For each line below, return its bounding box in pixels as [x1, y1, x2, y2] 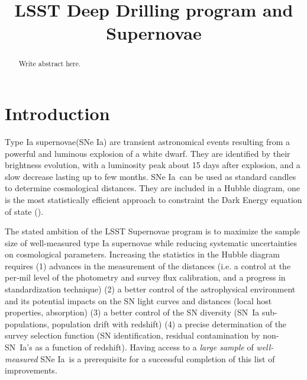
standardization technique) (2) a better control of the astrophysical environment [5, 283, 296, 295]
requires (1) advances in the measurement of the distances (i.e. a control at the [5, 259, 291, 272]
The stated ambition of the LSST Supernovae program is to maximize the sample [5, 225, 300, 237]
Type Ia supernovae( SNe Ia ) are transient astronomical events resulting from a [5, 135, 290, 147]
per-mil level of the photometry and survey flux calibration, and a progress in [5, 271, 286, 284]
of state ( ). [5, 205, 44, 217]
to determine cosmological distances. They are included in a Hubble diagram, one [5, 182, 300, 194]
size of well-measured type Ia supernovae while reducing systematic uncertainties [5, 236, 298, 249]
